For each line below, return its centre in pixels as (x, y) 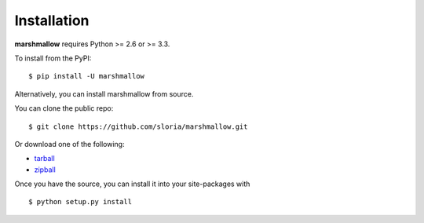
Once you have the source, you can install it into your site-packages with (132, 184)
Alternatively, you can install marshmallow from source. (104, 93)
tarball (44, 159)
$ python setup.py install (80, 202)
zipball (45, 170)
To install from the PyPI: (53, 58)
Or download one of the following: (69, 144)
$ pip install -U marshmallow (87, 76)
